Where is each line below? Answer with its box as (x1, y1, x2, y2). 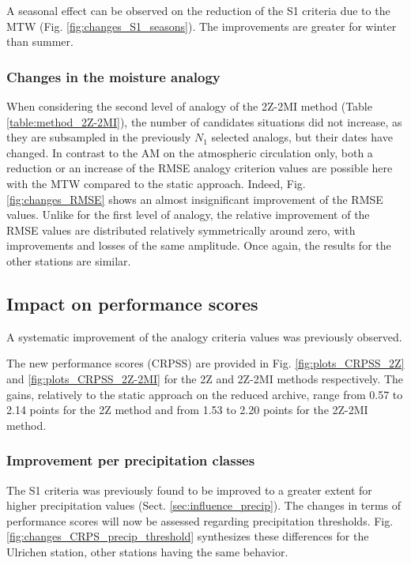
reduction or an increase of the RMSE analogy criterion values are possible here (6, 160, 393, 176)
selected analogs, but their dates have (211, 129, 393, 145)
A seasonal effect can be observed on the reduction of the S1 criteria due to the (6, 2, 390, 18)
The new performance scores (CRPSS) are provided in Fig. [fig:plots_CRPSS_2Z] (6, 355, 405, 371)
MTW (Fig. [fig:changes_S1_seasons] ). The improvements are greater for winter (6, 17, 397, 34)
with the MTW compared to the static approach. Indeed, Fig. (6, 175, 306, 191)
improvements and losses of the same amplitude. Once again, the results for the (6, 237, 391, 254)
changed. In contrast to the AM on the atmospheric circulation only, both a (6, 144, 373, 160)
